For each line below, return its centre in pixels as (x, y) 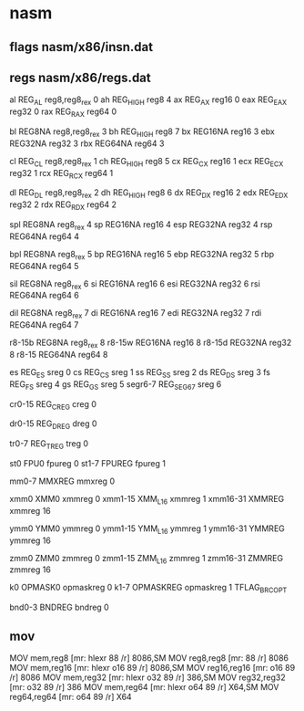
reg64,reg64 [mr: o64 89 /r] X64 (71, 696)
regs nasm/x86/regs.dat (81, 77)
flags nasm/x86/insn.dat (81, 47)
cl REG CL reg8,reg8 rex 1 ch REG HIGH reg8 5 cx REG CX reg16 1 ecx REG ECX (147, 162)
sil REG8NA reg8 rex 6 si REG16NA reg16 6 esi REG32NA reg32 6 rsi (135, 284)
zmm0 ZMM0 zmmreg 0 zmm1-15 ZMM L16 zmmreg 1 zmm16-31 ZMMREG (147, 559)
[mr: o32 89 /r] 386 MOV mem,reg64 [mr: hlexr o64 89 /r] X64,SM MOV (144, 686)
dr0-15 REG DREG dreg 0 (53, 425)
